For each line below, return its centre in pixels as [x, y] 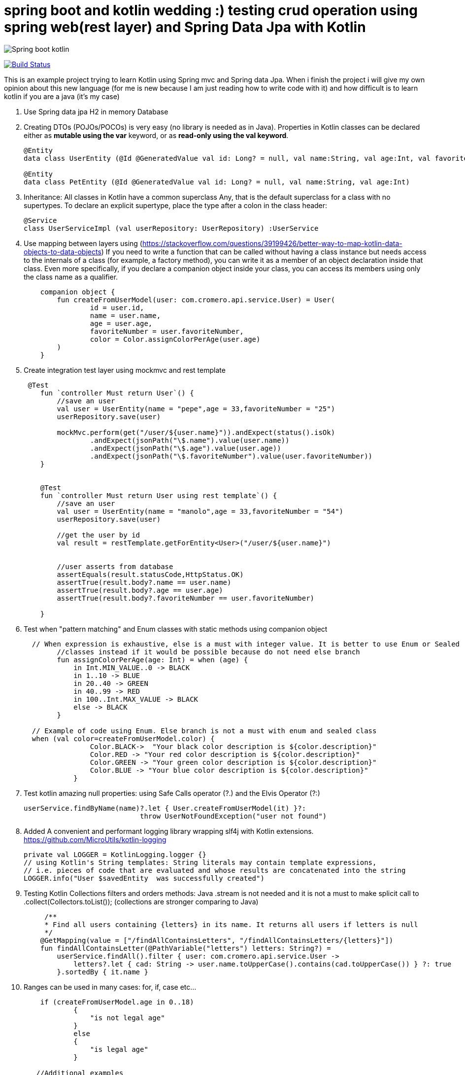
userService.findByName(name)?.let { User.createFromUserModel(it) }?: [165, 808]
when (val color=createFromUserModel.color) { [123, 738]
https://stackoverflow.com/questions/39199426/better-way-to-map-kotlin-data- [272, 243]
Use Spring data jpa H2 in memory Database [96, 111]
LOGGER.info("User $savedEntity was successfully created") [144, 878]
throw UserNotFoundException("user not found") [233, 816]
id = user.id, [117, 307]
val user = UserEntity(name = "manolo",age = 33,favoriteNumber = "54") [200, 511]
